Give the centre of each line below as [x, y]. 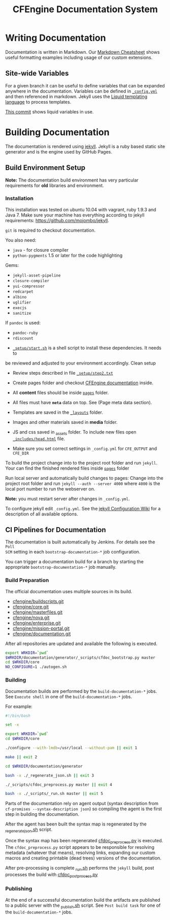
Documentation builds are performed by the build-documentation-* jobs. [81, 691]
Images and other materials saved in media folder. [65, 422]
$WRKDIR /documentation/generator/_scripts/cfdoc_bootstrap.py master [80, 657]
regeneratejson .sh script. [29, 830]
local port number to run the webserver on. [50, 488]
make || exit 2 [21, 757]
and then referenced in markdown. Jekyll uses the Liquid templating [76, 96]
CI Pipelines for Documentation [56, 530]
